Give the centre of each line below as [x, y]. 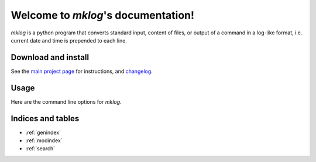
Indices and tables [45, 119]
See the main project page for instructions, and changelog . [82, 71]
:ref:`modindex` [44, 140]
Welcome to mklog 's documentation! [103, 15]
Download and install [50, 57]
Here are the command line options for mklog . [66, 101]
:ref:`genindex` [43, 132]
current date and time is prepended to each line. [69, 40]
